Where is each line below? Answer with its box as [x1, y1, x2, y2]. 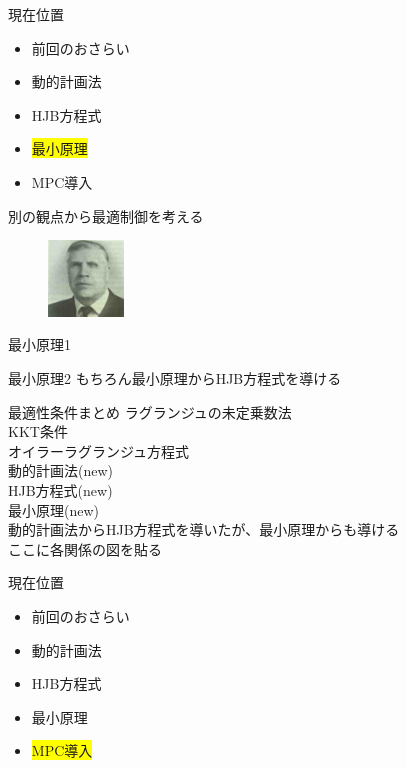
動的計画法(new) [8, 460, 113, 481]
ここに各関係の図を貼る [8, 538, 162, 559]
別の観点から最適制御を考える [8, 205, 204, 226]
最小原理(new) [8, 499, 99, 520]
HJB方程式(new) [8, 479, 113, 500]
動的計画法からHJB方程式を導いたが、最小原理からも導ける [8, 519, 400, 540]
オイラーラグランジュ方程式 [8, 440, 190, 461]
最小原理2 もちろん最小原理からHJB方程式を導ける [8, 368, 342, 389]
